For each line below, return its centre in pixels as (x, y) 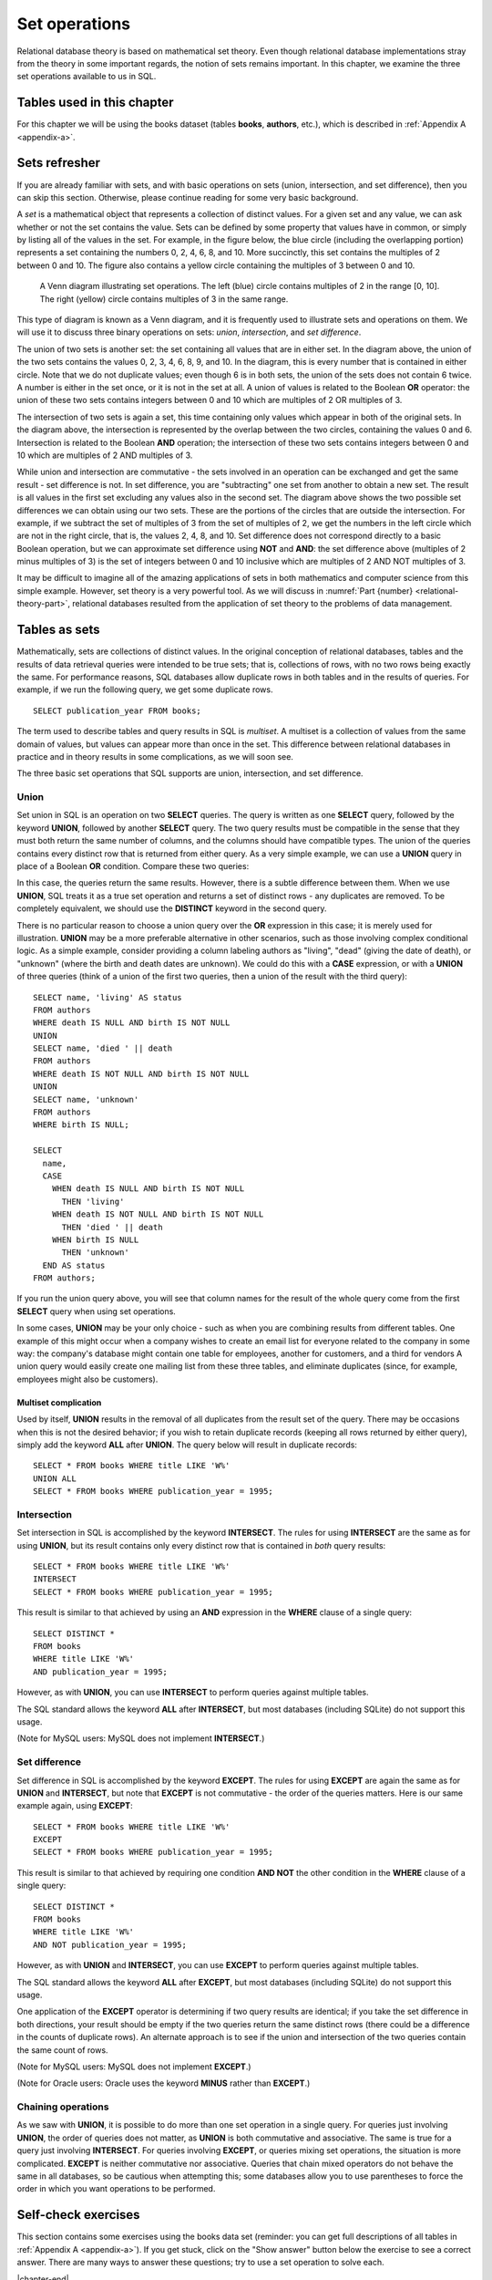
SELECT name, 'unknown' (86, 1099)
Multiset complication (59, 1402)
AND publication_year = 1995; (101, 1672)
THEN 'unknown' (95, 1253)
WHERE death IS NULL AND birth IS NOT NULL (132, 1023)
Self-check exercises (78, 2215)
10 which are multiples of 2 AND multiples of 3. (105, 455)
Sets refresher (58, 163)
